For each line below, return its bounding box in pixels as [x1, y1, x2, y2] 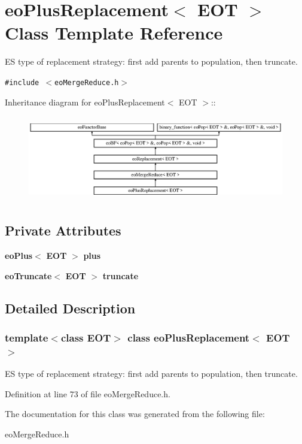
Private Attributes [5, 221, 121, 240]
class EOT [60, 330, 111, 345]
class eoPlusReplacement [127, 330, 250, 345]
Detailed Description [5, 298, 136, 317]
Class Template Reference [5, 20, 223, 45]
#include [5, 78, 39, 87]
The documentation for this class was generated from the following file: [5, 407, 265, 420]
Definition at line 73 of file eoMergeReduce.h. [5, 387, 170, 400]
